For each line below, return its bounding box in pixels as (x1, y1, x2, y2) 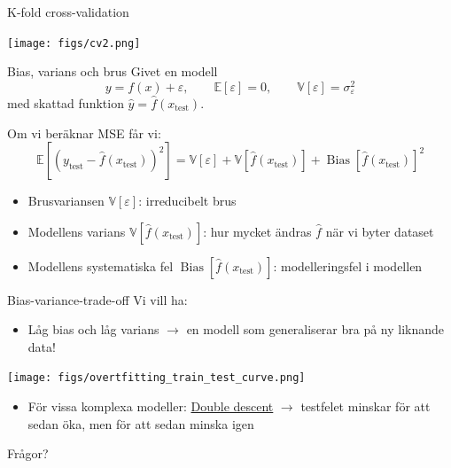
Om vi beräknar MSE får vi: (7, 123, 161, 142)
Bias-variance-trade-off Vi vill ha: (7, 290, 188, 308)
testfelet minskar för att (300, 397, 431, 416)
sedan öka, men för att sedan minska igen (27, 414, 254, 433)
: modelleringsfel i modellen (273, 256, 423, 275)
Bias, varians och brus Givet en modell (7, 62, 218, 81)
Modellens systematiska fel (27, 256, 174, 275)
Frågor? (7, 444, 49, 463)
